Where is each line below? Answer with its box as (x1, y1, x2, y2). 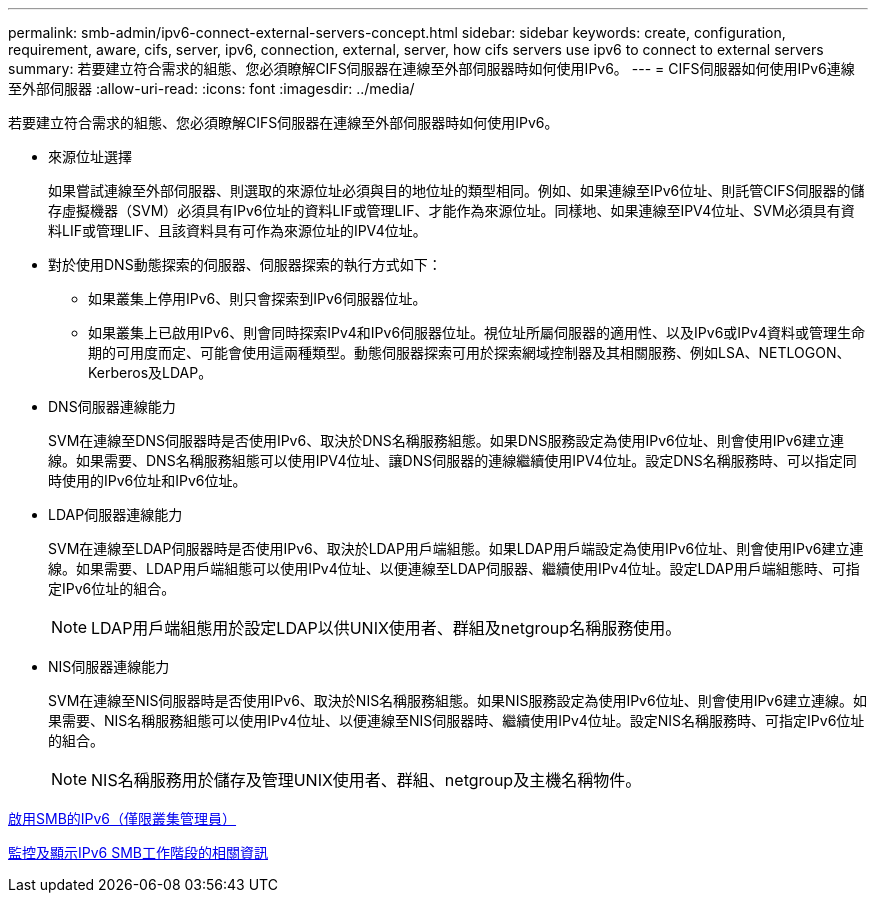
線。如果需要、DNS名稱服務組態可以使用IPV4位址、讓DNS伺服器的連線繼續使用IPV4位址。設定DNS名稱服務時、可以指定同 (48, 452, 857, 469)
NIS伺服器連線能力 (48, 658, 170, 675)
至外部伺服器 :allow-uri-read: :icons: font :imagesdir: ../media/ (8, 80, 415, 97)
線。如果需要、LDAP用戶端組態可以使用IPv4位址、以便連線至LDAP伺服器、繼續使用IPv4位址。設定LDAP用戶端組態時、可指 (48, 560, 860, 577)
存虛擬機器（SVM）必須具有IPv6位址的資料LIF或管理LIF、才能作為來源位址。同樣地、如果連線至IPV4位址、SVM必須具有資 (48, 202, 855, 219)
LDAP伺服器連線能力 (48, 506, 183, 523)
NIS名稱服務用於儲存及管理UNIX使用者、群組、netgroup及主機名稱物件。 (91, 770, 642, 790)
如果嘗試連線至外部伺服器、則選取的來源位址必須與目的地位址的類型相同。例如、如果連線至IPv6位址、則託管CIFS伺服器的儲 (48, 182, 865, 199)
